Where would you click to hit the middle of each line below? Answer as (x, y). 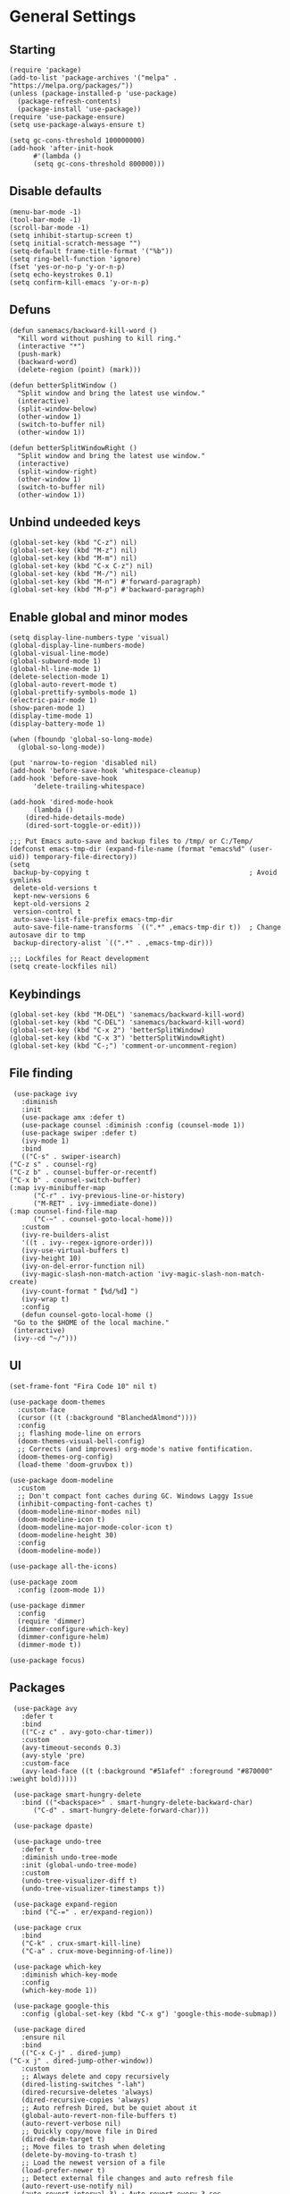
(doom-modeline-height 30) (67, 1535)
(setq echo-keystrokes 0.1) (62, 275)
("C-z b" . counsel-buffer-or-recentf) (83, 1172)
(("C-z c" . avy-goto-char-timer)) (87, 1732)
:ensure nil (43, 2037)
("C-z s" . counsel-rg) (54, 1164)
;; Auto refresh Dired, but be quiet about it (109, 2108)
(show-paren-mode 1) (48, 709)
